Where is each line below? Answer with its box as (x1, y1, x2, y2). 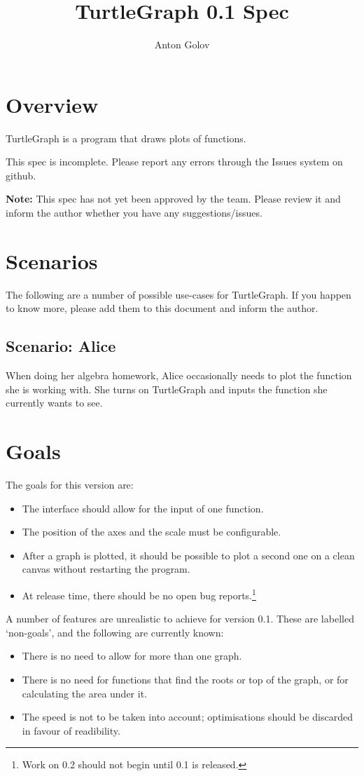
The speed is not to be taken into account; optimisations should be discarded (22, 709, 353, 724)
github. (6, 168, 36, 182)
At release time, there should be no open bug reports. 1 (22, 586, 256, 602)
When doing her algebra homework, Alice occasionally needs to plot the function (6, 368, 352, 383)
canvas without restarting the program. (22, 561, 190, 576)
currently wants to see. (6, 395, 103, 410)
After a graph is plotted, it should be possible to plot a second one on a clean (22, 547, 355, 562)
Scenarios (6, 246, 98, 275)
